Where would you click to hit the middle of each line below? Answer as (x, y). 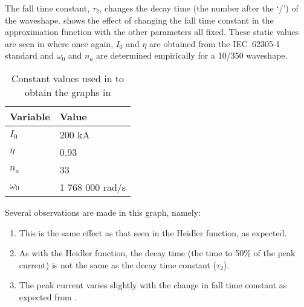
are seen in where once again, (59, 43)
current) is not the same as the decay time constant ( (118, 264)
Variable (30, 116)
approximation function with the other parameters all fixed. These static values (152, 32)
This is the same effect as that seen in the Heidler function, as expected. (153, 232)
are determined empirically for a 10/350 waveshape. (192, 55)
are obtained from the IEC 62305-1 (215, 43)
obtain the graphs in (68, 92)
